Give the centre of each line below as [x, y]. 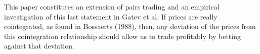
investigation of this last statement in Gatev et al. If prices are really [111, 16]
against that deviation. [39, 46]
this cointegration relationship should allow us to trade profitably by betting [122, 36]
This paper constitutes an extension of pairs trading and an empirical [112, 6]
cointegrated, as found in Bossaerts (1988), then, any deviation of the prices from [130, 26]
